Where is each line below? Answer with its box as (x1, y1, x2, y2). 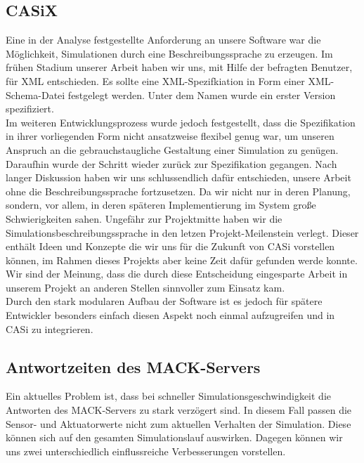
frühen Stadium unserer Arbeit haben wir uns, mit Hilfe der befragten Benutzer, (6, 60, 353, 74)
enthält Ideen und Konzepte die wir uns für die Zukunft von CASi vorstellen (6, 239, 335, 254)
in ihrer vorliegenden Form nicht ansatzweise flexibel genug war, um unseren (6, 129, 334, 143)
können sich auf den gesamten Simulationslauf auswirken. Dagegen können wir (6, 430, 343, 445)
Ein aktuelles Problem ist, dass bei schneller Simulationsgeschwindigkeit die (6, 389, 332, 403)
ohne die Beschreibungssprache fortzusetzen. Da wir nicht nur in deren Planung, (6, 183, 351, 198)
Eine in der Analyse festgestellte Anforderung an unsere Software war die (6, 32, 321, 47)
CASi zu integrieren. (6, 321, 93, 336)
